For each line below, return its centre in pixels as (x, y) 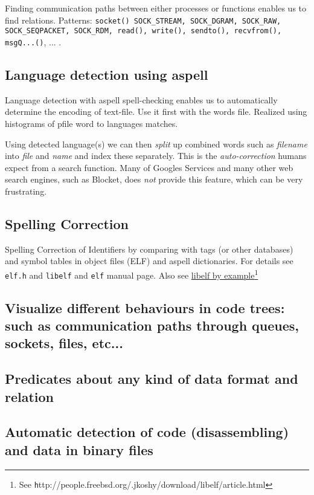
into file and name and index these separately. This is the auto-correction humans (156, 156)
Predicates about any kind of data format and (152, 379)
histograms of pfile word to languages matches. (91, 123)
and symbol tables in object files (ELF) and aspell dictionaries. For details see (149, 261)
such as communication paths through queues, (152, 325)
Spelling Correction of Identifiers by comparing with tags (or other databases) (149, 249)
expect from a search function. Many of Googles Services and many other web (149, 167)
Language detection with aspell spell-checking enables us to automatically (141, 99)
